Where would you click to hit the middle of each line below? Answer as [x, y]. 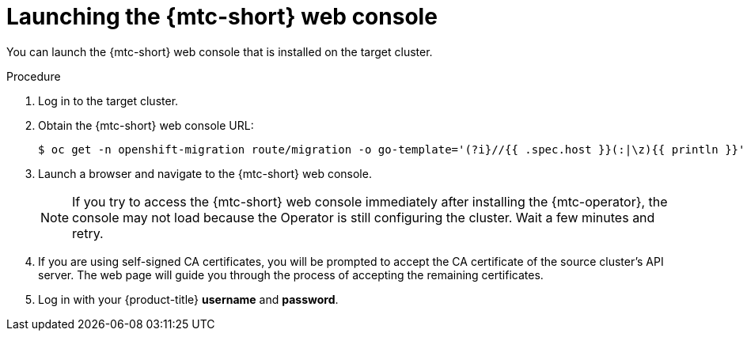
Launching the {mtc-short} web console [222, 17]
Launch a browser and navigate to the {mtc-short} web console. [205, 173]
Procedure [34, 76]
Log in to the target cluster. [108, 100]
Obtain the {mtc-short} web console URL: [146, 125]
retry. [88, 233]
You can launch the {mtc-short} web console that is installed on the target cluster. [220, 51]
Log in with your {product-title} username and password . [188, 299]
